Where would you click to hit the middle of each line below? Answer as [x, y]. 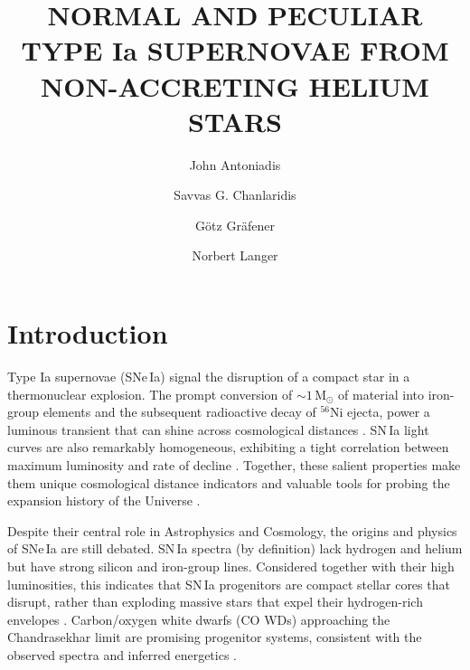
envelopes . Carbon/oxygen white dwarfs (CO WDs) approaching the [199, 619]
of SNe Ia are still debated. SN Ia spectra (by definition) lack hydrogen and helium [235, 548]
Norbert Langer [235, 255]
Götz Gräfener [235, 225]
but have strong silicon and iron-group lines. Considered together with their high [231, 566]
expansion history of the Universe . [104, 500]
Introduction [88, 333]
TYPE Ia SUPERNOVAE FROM [235, 50]
